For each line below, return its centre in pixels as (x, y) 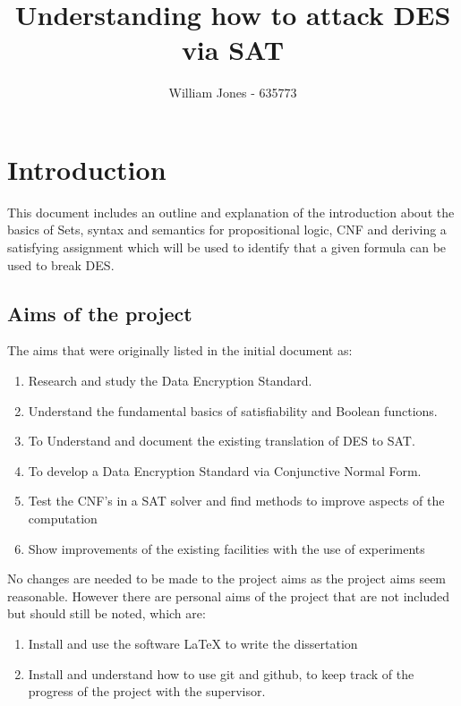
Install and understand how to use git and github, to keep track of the (221, 673)
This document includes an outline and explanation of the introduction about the (231, 212)
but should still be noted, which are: (107, 613)
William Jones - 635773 (233, 93)
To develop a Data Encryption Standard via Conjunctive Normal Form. (225, 470)
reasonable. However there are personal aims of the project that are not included (228, 595)
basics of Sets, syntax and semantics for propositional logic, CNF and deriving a (227, 230)
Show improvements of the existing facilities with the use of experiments (226, 548)
